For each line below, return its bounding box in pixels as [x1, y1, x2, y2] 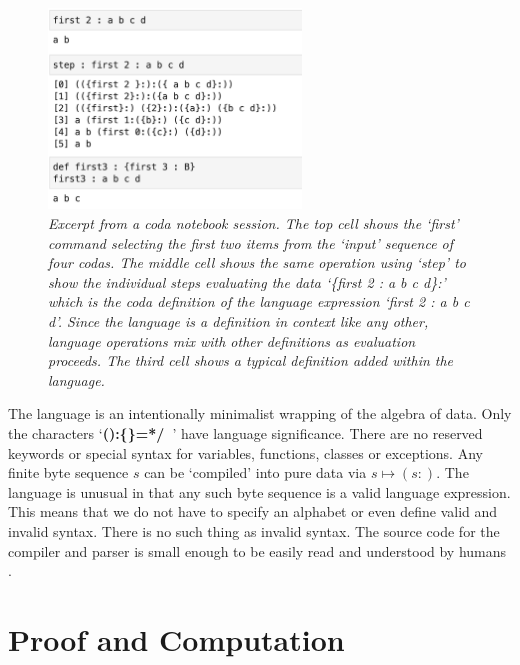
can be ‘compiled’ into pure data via [144, 462, 367, 483]
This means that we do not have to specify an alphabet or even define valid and [8, 501, 498, 522]
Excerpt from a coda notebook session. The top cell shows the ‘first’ [48, 213, 459, 234]
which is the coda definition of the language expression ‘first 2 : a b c [48, 291, 470, 312]
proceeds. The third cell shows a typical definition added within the [48, 350, 454, 371]
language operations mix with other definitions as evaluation [48, 330, 416, 351]
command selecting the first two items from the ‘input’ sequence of [48, 232, 454, 253]
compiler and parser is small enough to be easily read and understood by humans [8, 540, 507, 561]
